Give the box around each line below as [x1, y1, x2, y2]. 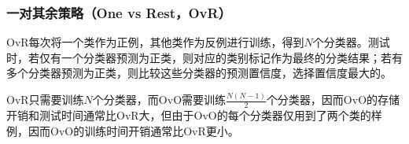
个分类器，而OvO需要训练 [92, 91, 227, 108]
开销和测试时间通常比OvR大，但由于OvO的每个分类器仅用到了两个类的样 [6, 107, 382, 124]
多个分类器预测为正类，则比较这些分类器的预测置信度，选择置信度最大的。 [6, 65, 392, 81]
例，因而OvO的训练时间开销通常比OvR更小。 [6, 122, 239, 138]
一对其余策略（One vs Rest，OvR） [6, 2, 231, 22]
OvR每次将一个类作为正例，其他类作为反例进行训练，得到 [6, 34, 304, 50]
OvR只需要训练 [6, 91, 84, 108]
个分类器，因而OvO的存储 [266, 91, 400, 108]
